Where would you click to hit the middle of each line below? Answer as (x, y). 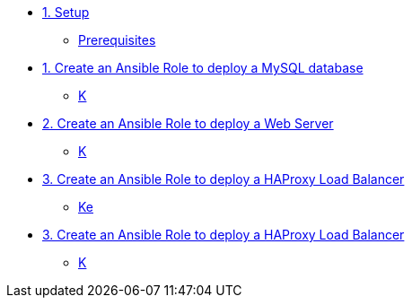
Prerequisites (117, 40)
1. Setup (66, 12)
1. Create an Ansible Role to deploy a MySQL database (203, 68)
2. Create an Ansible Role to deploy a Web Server (188, 123)
